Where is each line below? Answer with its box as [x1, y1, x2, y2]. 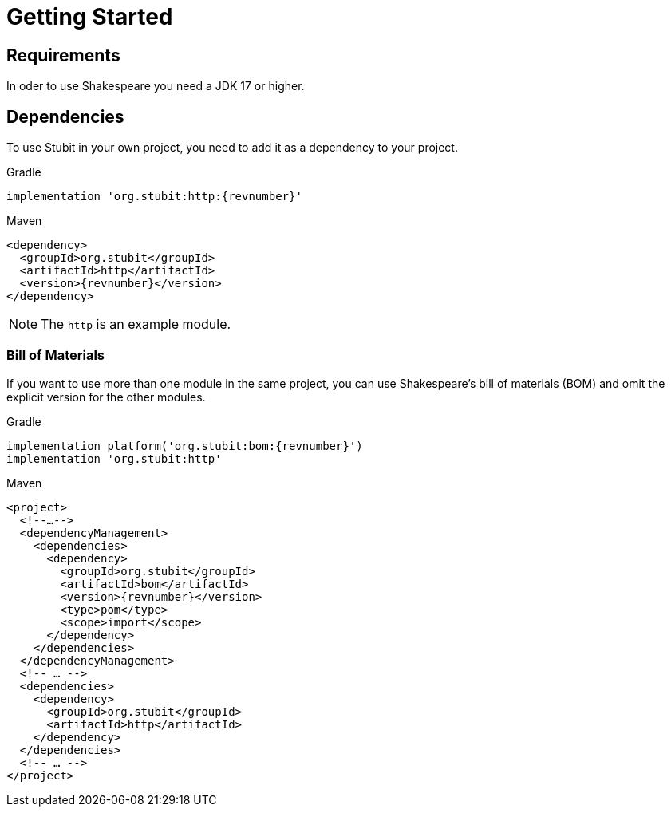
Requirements [6, 45, 120, 65]
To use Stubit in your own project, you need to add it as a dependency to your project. [6, 140, 458, 155]
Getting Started [6, 3, 173, 30]
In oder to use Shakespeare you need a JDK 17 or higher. [6, 79, 305, 93]
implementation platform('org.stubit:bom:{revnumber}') [6, 439, 363, 452]
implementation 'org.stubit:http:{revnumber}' [6, 190, 302, 203]
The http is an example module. [41, 316, 231, 333]
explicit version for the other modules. [6, 389, 206, 404]
